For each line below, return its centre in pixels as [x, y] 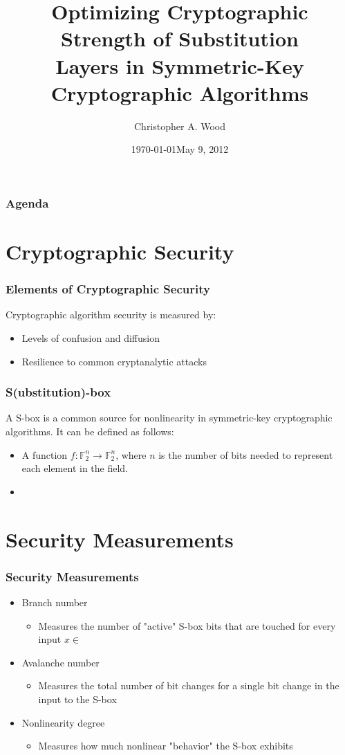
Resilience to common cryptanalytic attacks [114, 361]
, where [131, 454]
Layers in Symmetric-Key [180, 65]
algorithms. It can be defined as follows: [90, 431]
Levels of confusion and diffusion [91, 337]
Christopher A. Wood [180, 126]
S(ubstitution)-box [58, 392]
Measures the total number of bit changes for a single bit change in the [189, 685]
